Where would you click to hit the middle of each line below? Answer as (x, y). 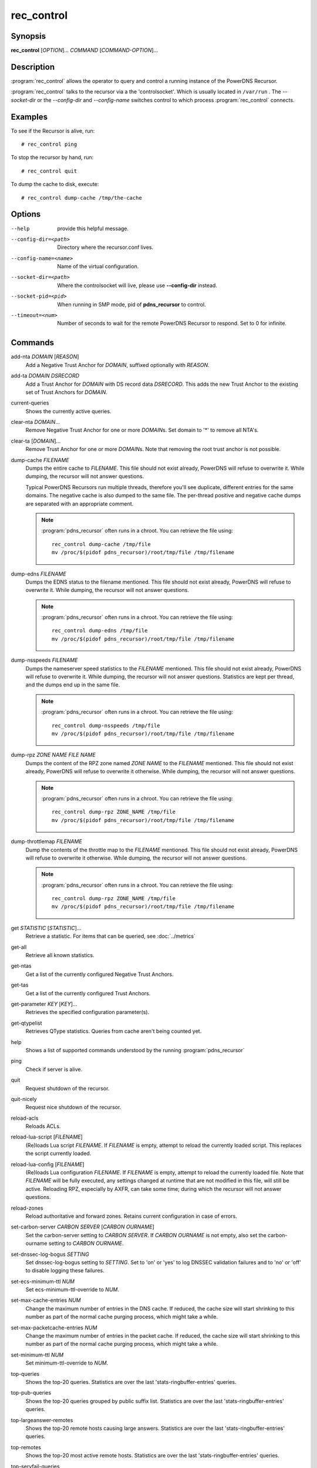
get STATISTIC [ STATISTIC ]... (46, 928)
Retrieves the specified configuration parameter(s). (87, 1012)
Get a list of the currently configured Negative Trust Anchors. (100, 974)
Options (26, 214)
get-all (19, 947)
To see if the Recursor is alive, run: (53, 131)
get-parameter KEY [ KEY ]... (44, 1004)
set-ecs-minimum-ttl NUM (43, 1281)
